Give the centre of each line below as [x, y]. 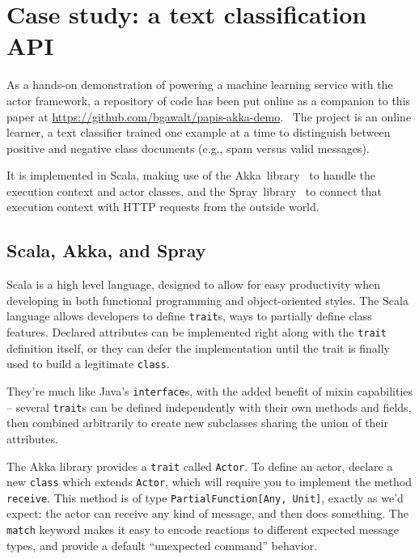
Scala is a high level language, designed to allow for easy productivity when [193, 284]
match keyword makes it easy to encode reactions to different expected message [203, 529]
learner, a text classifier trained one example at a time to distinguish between [199, 132]
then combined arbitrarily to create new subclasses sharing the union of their [197, 423]
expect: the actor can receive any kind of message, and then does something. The [207, 513]
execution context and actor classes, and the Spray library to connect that [194, 191]
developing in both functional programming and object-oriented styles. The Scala [207, 300]
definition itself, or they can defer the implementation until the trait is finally [198, 347]
